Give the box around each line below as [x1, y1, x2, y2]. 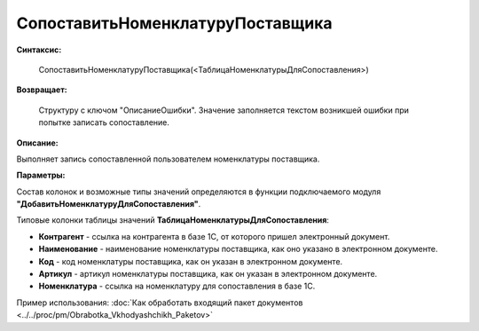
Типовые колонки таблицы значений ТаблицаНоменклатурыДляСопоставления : [16, 215, 330, 225]
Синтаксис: [16, 44, 62, 55]
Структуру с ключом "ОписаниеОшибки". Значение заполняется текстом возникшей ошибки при [38, 105, 410, 115]
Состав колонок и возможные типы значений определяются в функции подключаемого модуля [16, 186, 381, 197]
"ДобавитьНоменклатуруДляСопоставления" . [16, 199, 201, 209]
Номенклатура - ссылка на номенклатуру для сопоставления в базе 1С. [38, 280, 316, 292]
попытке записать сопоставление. [38, 117, 170, 128]
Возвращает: [16, 84, 67, 95]
